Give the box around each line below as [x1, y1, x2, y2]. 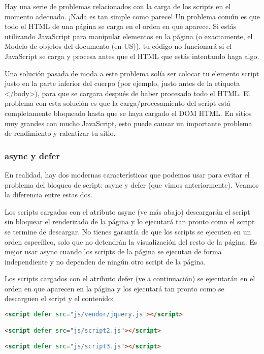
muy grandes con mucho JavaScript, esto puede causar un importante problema [5, 117, 252, 128]
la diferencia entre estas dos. [5, 189, 92, 200]
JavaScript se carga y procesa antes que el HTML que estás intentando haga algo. [5, 50, 259, 61]
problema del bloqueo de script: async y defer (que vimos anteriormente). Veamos [5, 179, 259, 190]
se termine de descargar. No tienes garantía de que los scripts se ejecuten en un [5, 226, 251, 237]
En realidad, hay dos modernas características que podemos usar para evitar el [5, 169, 250, 180]
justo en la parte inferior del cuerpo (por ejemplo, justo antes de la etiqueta [5, 78, 240, 88]
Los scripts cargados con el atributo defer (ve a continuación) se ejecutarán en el [5, 273, 255, 284]
